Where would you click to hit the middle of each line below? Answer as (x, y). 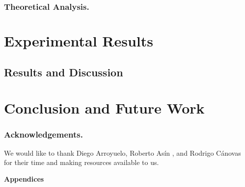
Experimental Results (79, 41)
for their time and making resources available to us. (82, 162)
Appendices (24, 178)
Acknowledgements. (43, 134)
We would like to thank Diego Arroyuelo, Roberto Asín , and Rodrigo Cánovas (122, 152)
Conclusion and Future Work (104, 108)
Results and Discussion (64, 72)
